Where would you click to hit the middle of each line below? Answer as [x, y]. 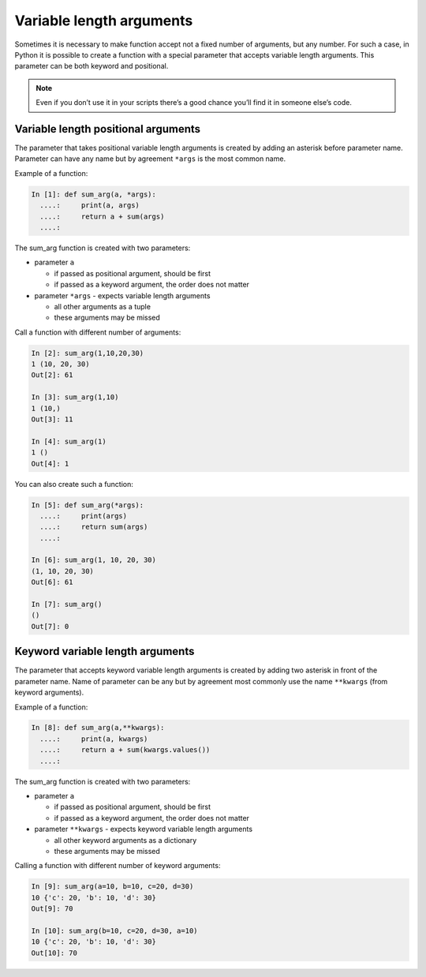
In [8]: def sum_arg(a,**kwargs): [98, 728]
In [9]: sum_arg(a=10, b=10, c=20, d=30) [112, 887]
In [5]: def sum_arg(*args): [88, 505]
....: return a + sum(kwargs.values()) [125, 750]
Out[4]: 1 [50, 463]
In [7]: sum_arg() [67, 605]
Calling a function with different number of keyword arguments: [118, 866]
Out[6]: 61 [52, 582]
